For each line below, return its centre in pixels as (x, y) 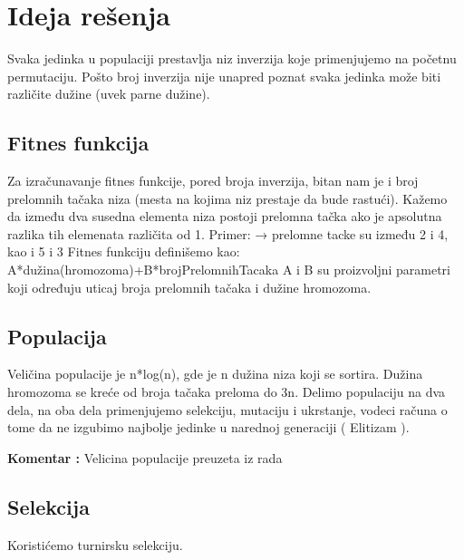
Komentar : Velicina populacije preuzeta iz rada (145, 457)
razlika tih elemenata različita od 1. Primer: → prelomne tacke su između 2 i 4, (228, 233)
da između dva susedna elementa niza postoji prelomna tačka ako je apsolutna (225, 216)
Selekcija (48, 506)
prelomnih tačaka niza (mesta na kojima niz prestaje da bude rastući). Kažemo (227, 198)
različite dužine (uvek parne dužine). (109, 94)
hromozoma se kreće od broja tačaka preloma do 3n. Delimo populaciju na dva (227, 392)
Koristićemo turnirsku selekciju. (95, 544)
